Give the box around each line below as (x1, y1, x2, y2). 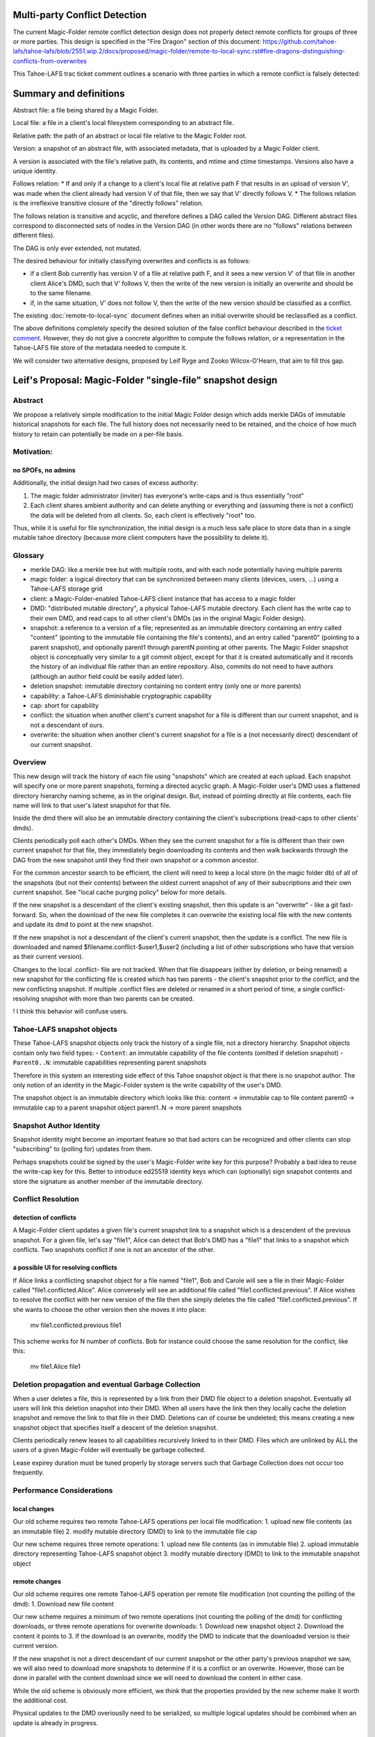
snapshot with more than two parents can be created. (40, 994, 194, 1003)
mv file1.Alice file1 (30, 1363, 81, 1371)
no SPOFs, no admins (12, 466, 76, 475)
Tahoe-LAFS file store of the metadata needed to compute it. (12, 344, 187, 352)
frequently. (12, 1468, 44, 1476)
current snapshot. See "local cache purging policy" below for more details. (12, 888, 227, 896)
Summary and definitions (12, 88, 125, 99)
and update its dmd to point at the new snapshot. (12, 921, 153, 929)
